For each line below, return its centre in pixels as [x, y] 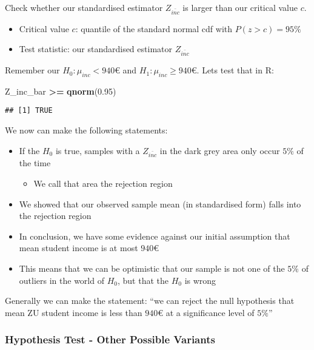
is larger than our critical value [240, 7]
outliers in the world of [62, 280]
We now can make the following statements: [86, 130]
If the [29, 150]
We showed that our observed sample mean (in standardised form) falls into [160, 204]
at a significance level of [210, 312]
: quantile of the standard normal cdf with [154, 28]
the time [35, 163]
